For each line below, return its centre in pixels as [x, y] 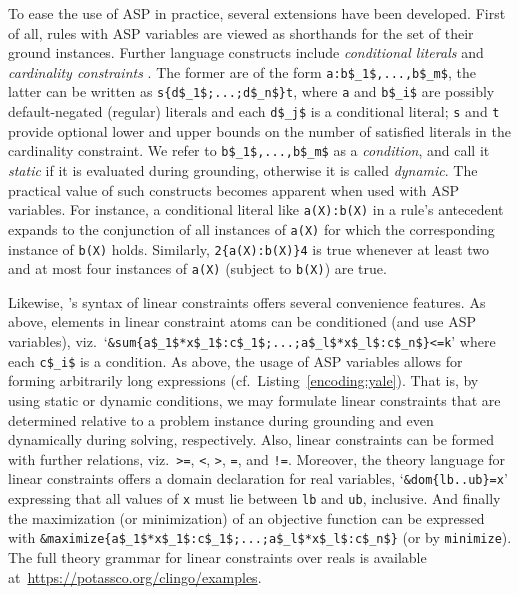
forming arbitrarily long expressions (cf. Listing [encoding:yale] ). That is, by [243, 380]
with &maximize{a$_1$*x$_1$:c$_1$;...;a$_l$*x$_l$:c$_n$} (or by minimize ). [260, 537]
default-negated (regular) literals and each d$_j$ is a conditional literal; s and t [254, 111]
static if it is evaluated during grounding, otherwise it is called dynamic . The [243, 170]
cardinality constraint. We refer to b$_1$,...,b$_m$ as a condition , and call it [249, 150]
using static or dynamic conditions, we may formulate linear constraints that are [254, 399]
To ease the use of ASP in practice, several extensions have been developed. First [257, 13]
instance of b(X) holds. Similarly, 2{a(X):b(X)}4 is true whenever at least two [249, 248]
